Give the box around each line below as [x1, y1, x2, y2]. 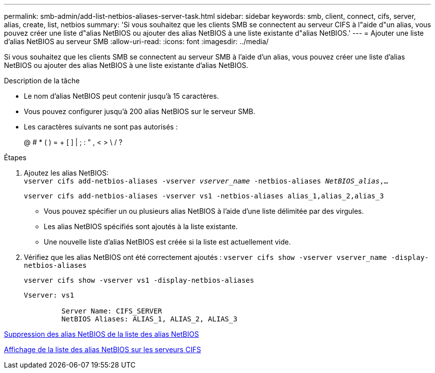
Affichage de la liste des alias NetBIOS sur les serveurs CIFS [4, 345, 201, 354]
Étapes [4, 153, 27, 162]
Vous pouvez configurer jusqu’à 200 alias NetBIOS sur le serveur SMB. [24, 107, 255, 116]
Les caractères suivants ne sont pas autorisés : [24, 123, 178, 131]
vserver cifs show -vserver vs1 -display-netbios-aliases [24, 276, 254, 284]
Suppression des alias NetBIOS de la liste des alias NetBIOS [4, 330, 199, 338]
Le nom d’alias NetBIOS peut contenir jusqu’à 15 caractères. [24, 92, 219, 100]
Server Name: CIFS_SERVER [61, 307, 162, 315]
